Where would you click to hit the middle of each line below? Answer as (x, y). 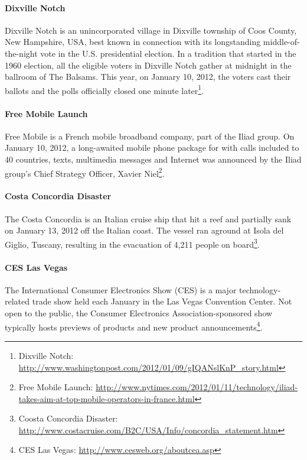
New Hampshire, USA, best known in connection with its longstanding (133, 42)
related (17, 301)
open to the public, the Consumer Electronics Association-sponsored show (139, 313)
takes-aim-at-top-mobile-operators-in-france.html (107, 398)
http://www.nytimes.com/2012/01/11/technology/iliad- (197, 387)
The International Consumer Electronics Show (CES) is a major (121, 289)
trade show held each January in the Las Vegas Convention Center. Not (162, 301)
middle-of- (281, 42)
